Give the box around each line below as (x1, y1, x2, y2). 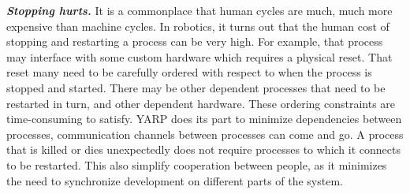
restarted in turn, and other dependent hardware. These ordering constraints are (6, 95, 396, 111)
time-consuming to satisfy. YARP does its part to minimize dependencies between (6, 110, 402, 127)
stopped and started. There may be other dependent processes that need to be (6, 79, 386, 95)
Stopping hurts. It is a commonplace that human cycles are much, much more (6, 2, 393, 18)
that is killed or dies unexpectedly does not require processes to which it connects (6, 141, 401, 158)
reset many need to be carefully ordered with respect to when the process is (6, 64, 372, 80)
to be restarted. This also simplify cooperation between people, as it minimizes (6, 156, 387, 173)
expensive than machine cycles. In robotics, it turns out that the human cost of (6, 17, 389, 34)
